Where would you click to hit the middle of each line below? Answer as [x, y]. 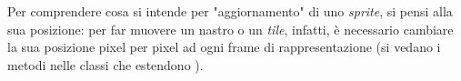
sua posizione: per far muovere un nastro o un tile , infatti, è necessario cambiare [230, 29]
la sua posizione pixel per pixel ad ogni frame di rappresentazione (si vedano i [224, 47]
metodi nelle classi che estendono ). [105, 64]
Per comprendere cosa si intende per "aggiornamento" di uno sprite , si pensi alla [230, 11]
